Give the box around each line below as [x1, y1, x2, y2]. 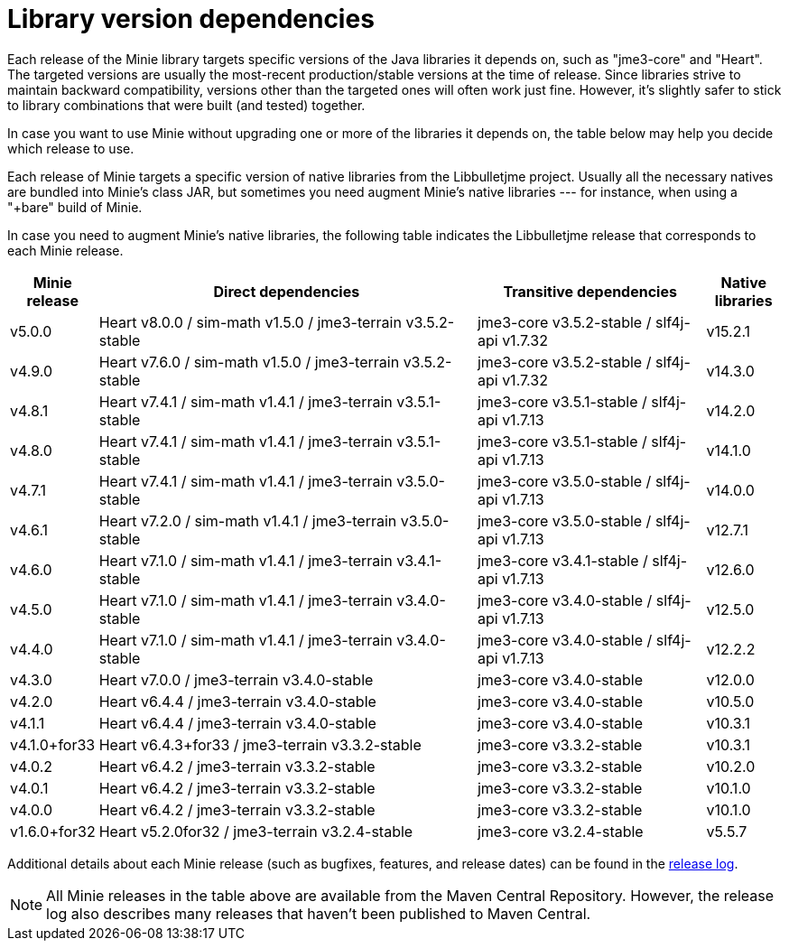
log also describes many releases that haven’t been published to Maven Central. [46, 904, 591, 923]
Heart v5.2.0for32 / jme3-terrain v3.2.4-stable [98, 822, 413, 841]
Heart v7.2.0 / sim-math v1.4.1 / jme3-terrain [98, 511, 397, 530]
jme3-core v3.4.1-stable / [477, 551, 648, 570]
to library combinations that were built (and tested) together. [7, 97, 366, 113]
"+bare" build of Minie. [7, 199, 143, 215]
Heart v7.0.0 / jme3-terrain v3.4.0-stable [98, 670, 374, 689]
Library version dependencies [7, 4, 375, 34]
